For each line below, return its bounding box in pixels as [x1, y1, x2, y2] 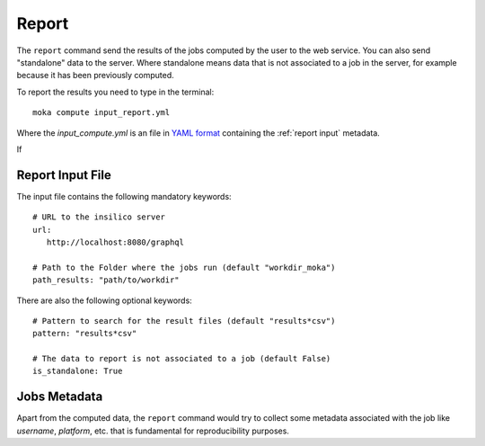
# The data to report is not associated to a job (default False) [32, 353, 331, 364]
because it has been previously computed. [16, 70, 174, 81]
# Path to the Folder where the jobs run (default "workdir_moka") [32, 262, 336, 272]
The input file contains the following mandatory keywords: [16, 191, 233, 201]
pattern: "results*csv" [32, 328, 137, 339]
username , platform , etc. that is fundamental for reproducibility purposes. [16, 425, 289, 436]
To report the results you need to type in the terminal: [16, 86, 215, 97]
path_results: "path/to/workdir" [32, 275, 180, 285]
